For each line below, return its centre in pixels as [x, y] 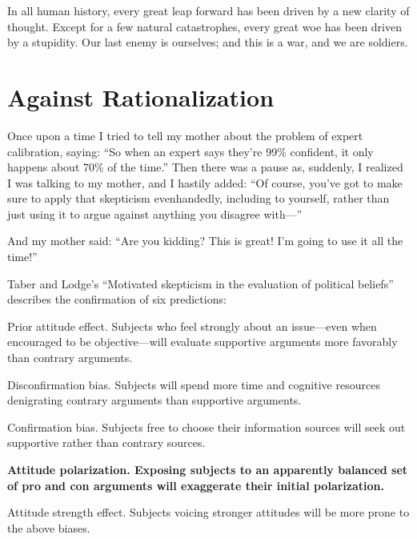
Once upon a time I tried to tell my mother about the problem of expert [185, 135]
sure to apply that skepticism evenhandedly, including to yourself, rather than [198, 198]
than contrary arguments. [70, 358]
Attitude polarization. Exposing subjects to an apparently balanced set [208, 469]
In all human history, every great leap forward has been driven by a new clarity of [208, 10]
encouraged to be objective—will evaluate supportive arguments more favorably [202, 342]
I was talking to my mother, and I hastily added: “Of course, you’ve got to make [205, 182]
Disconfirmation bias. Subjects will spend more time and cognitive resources [194, 384]
